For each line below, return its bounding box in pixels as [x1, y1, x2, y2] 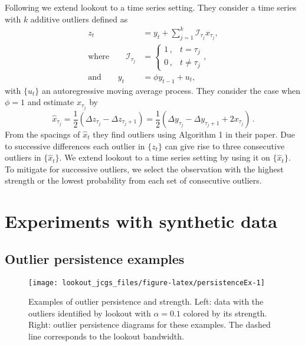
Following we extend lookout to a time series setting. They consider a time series [5, 1, 297, 13]
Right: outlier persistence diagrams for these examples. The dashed [28, 318, 271, 331]
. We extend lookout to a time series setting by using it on [59, 151, 270, 164]
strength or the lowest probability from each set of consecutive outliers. [5, 174, 262, 187]
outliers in [5, 151, 41, 164]
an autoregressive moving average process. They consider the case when [41, 84, 300, 96]
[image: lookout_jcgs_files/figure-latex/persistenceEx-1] [28, 278, 265, 287]
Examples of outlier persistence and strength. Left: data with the [28, 295, 264, 308]
